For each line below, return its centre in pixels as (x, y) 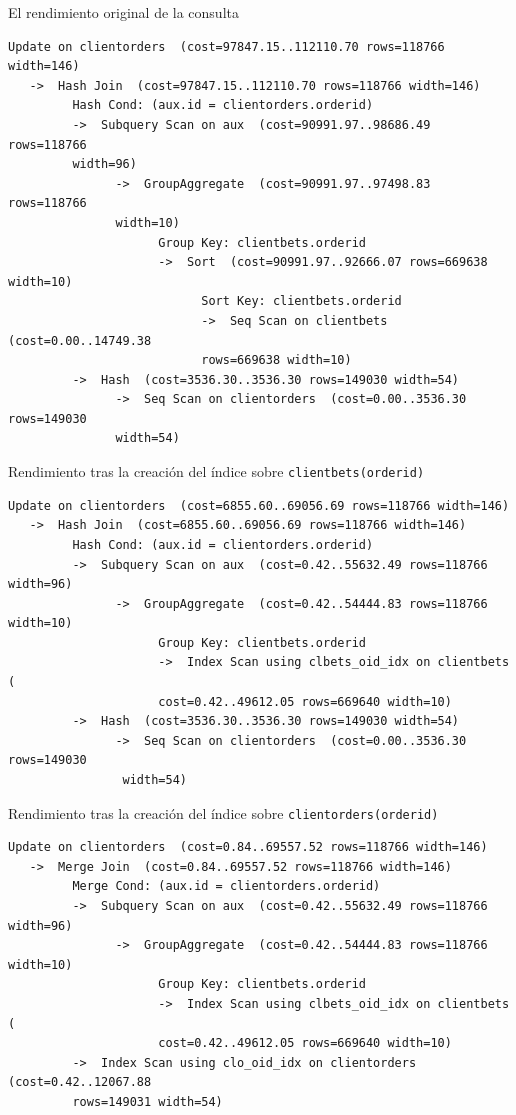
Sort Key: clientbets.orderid (301, 301)
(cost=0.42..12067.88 (80, 1082)
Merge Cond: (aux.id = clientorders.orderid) (226, 886)
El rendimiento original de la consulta (123, 12)
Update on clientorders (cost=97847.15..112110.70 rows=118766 (226, 46)
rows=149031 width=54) (147, 1102)
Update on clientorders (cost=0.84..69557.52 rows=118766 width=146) (248, 847)
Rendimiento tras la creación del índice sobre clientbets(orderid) (216, 471)
